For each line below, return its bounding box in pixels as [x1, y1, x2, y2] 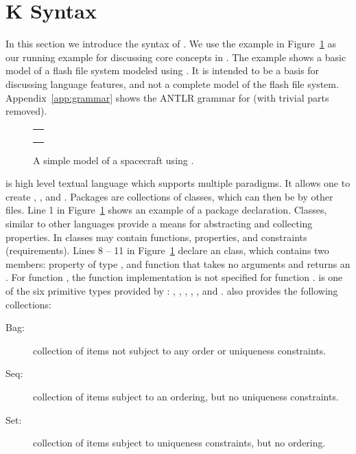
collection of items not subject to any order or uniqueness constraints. [33, 343, 327, 357]
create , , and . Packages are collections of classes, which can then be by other [5, 189, 333, 203]
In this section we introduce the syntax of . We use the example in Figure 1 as [5, 36, 337, 51]
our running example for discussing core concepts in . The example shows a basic [5, 49, 346, 64]
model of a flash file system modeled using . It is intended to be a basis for [5, 63, 320, 78]
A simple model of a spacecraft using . [33, 152, 194, 167]
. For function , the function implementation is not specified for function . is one [5, 270, 343, 284]
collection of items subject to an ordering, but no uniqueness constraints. [33, 389, 339, 403]
